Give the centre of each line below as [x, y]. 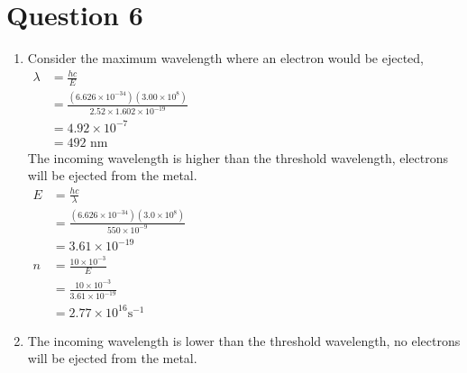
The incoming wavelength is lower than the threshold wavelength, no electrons [244, 340]
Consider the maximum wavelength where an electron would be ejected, [226, 58]
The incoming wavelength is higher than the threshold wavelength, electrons [238, 157]
